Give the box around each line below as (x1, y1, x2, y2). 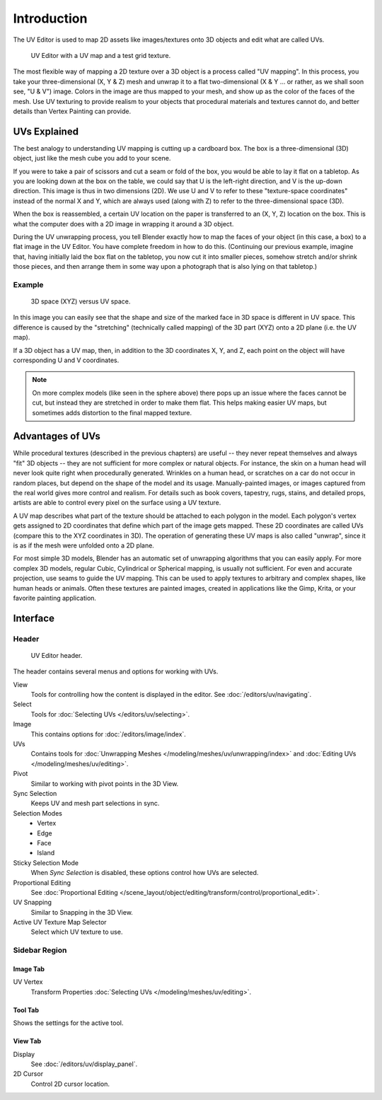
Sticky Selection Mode (13, 858, 79, 867)
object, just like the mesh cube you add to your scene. (13, 154, 171, 163)
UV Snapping (13, 898, 52, 907)
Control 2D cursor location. (30, 1079, 110, 1088)
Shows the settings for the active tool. (13, 1019, 124, 1027)
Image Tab (13, 965, 45, 973)
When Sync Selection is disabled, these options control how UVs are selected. (30, 869, 259, 877)
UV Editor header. (30, 651, 83, 659)
